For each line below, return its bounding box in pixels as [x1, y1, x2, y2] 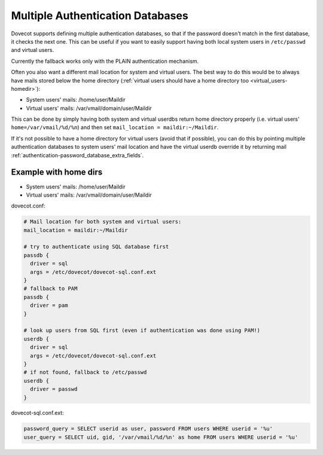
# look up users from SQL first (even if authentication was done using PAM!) [23, 327, 260, 334]
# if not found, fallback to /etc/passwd [23, 369, 147, 376]
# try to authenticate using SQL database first [23, 243, 169, 251]
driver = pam [30, 302, 68, 309]
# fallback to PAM [23, 285, 78, 292]
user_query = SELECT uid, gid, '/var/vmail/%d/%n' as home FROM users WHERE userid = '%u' [23, 433, 298, 441]
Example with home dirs [11, 167, 103, 178]
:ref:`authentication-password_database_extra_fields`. [11, 151, 144, 158]
